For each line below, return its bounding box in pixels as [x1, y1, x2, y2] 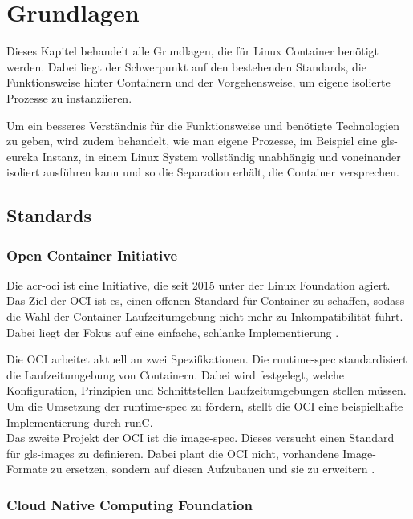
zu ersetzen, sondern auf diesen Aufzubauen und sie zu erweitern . [51, 460, 375, 477]
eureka [6, 148, 39, 164]
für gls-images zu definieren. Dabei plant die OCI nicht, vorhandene [6, 444, 339, 461]
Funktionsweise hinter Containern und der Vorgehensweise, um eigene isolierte [6, 74, 391, 91]
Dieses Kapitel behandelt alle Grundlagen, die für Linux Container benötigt [6, 43, 379, 59]
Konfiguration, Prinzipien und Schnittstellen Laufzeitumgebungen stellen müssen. [6, 382, 407, 399]
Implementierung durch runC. [6, 413, 153, 430]
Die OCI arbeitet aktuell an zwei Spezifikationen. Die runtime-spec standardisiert [6, 351, 407, 367]
